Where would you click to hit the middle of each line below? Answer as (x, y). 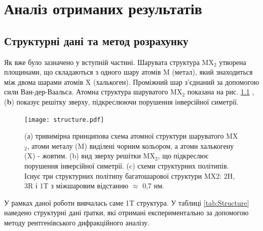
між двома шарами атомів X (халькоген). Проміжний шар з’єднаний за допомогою (132, 81)
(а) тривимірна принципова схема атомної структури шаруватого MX (131, 136)
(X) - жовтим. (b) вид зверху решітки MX (90, 156)
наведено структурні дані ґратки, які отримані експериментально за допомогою (126, 212)
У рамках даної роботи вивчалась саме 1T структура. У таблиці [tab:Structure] (127, 202)
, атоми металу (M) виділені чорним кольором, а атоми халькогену (130, 145)
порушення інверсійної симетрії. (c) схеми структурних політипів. (127, 165)
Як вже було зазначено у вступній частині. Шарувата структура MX (109, 62)
